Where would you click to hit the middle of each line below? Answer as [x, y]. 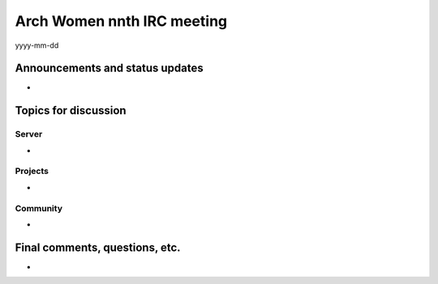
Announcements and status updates [109, 68]
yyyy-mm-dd [37, 45]
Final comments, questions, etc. [98, 247]
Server [29, 134]
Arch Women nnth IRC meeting [121, 21]
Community [39, 208]
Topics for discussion [71, 110]
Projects [32, 172]
